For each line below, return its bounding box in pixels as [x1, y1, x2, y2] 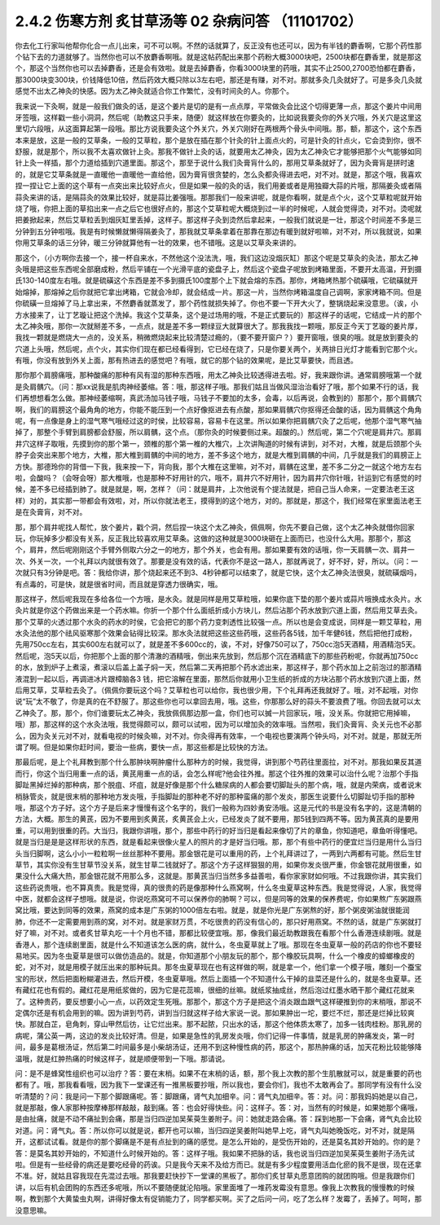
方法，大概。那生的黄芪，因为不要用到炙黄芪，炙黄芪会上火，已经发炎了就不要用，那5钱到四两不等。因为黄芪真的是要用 [15, 814, 420, 824]
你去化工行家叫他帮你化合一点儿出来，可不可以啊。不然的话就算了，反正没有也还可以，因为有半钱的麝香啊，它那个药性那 [15, 41, 422, 50]
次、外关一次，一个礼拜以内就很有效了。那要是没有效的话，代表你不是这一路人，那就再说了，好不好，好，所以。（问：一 [15, 556, 419, 566]
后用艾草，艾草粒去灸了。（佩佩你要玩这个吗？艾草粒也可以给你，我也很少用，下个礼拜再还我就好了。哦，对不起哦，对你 [15, 685, 419, 696]
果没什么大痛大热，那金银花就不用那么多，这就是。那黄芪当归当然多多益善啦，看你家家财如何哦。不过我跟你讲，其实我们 [15, 872, 422, 881]
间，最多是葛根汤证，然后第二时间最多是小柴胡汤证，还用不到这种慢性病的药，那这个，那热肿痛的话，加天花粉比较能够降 [15, 1043, 422, 1052]
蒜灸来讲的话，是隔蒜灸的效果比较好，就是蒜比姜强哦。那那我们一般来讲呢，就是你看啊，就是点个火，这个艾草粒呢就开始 [15, 192, 422, 202]
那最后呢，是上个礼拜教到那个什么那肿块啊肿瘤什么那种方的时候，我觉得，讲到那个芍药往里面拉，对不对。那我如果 [15, 757, 401, 767]
